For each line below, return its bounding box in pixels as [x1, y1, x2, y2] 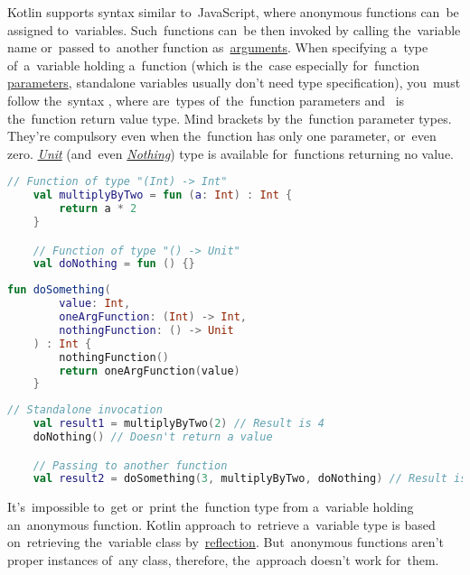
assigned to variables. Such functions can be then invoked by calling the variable [7, 20, 461, 39]
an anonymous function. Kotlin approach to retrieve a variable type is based [7, 515, 436, 533]
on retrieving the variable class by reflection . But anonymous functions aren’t [7, 533, 444, 552]
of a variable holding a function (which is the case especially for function [7, 55, 420, 74]
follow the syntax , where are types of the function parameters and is [7, 90, 405, 109]
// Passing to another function [33, 459, 228, 472]
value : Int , [59, 297, 131, 311]
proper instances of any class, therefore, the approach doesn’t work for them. [7, 551, 439, 570]
